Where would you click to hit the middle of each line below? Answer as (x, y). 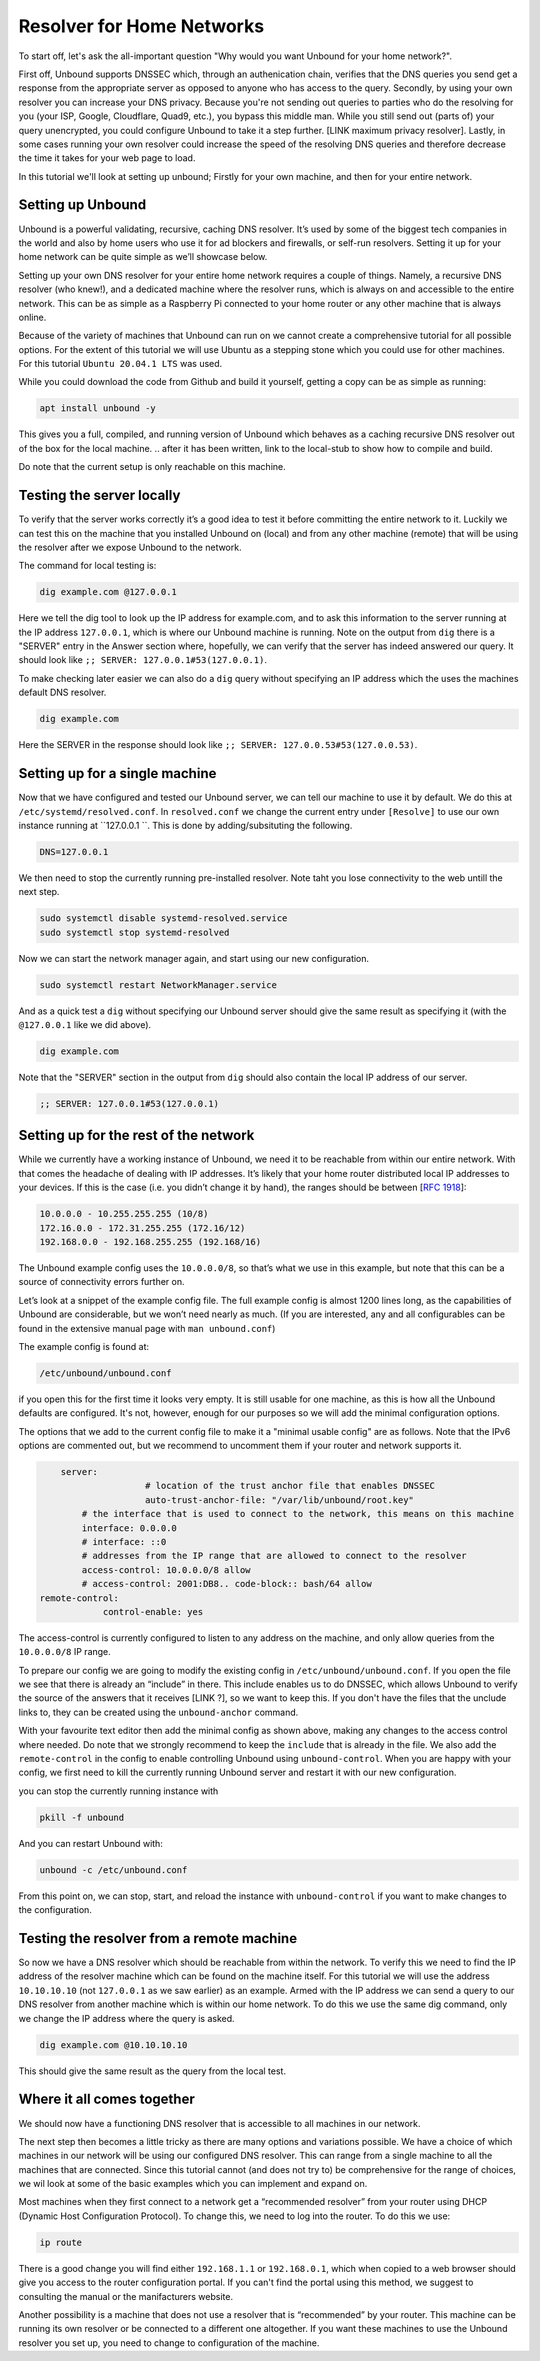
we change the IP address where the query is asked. (126, 2018)
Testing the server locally (99, 495)
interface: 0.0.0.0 (129, 1528)
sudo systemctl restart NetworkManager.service (158, 984)
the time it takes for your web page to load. (107, 158)
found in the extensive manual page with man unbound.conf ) (147, 1328)
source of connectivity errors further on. (101, 1282)
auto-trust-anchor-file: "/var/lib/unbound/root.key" (280, 1499)
